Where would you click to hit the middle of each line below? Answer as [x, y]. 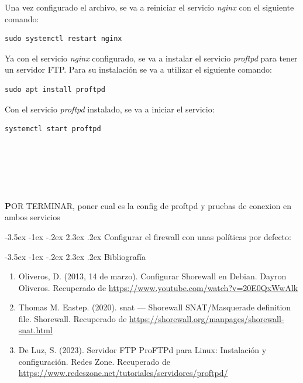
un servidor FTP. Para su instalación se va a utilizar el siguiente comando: [138, 69]
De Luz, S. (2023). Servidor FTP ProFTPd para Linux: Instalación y [142, 350]
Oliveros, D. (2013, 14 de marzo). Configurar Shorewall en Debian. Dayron [152, 276]
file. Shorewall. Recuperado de [73, 318]
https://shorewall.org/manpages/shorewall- [207, 318]
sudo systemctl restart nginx [63, 39]
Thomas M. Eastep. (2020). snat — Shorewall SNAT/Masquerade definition [155, 307]
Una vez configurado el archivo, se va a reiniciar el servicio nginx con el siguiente [149, 7]
